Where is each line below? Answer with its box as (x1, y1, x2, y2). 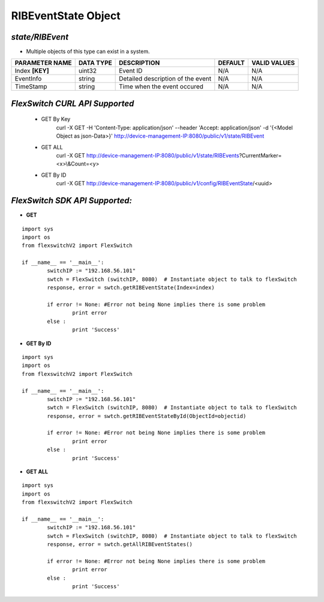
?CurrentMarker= (239, 152, 282, 159)
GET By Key (41, 115, 71, 123)
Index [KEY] (14, 67, 49, 75)
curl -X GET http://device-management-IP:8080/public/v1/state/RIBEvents (56, 152, 239, 159)
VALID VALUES (251, 59, 295, 67)
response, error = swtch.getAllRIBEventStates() (47, 541, 193, 548)
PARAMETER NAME (14, 59, 72, 67)
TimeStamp (14, 82, 47, 91)
